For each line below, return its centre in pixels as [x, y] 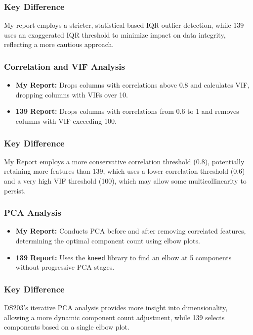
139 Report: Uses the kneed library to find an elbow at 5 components [124, 257]
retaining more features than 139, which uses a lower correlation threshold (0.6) [125, 171]
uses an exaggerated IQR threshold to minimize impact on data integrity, [115, 34]
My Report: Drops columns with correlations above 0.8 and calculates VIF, [132, 85]
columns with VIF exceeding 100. [66, 121]
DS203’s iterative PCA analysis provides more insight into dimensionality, [116, 308]
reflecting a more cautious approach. [59, 44]
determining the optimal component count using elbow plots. [108, 240]
